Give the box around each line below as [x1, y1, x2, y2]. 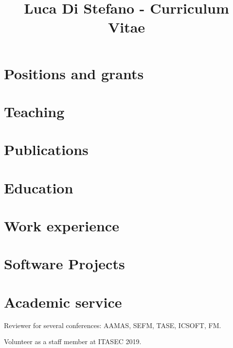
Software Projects [4, 254, 125, 274]
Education [4, 177, 73, 197]
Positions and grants [4, 63, 144, 83]
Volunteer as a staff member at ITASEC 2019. [4, 336, 142, 347]
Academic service [4, 292, 122, 312]
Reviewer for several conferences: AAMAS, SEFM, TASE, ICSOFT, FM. [4, 320, 221, 330]
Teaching [4, 101, 65, 121]
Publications [4, 139, 89, 159]
